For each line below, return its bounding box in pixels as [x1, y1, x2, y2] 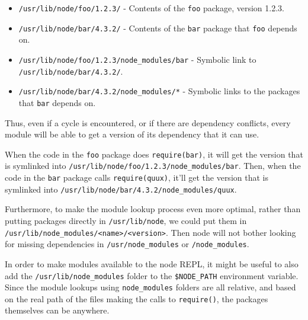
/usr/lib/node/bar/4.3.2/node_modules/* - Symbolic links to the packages [18, 85, 300, 97]
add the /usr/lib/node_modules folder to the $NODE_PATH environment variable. [5, 269, 299, 281]
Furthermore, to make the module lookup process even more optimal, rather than [5, 203, 301, 215]
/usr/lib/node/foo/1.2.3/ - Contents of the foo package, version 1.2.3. [18, 2, 284, 14]
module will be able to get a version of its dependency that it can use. [5, 128, 259, 140]
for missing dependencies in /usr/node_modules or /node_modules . [5, 238, 249, 250]
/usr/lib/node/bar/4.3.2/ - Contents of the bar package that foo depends [18, 21, 297, 34]
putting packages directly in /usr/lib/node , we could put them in [5, 214, 247, 226]
